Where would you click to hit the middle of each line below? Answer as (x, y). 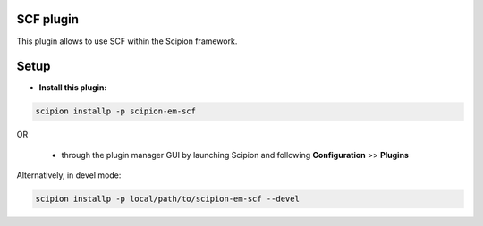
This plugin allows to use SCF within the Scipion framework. (127, 41)
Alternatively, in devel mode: (69, 175)
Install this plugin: (73, 88)
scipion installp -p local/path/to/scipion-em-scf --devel (167, 199)
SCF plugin (48, 19)
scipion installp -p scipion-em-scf (116, 111)
